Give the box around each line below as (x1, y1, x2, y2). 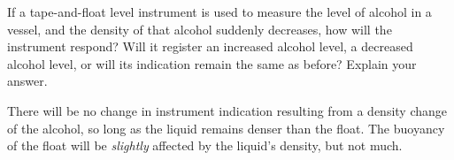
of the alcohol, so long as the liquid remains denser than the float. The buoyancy (7, 118, 445, 137)
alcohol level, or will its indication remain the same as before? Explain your (7, 54, 417, 72)
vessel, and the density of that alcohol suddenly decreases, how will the (7, 19, 392, 38)
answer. (7, 72, 48, 90)
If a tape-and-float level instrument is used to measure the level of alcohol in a (7, 3, 432, 20)
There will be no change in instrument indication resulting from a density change (7, 101, 448, 119)
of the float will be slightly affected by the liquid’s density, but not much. (7, 136, 403, 155)
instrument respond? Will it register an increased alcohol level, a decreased (7, 37, 413, 56)
